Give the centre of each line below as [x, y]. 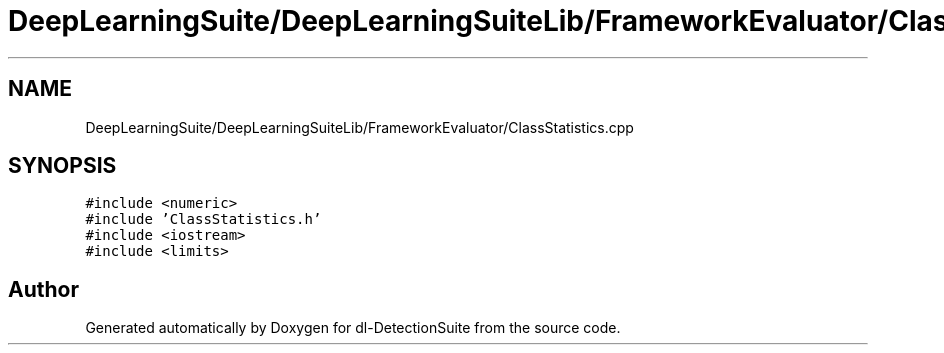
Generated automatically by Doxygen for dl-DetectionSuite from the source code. [353, 328]
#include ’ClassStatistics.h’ [203, 219]
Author [43, 289]
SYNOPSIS [62, 166]
